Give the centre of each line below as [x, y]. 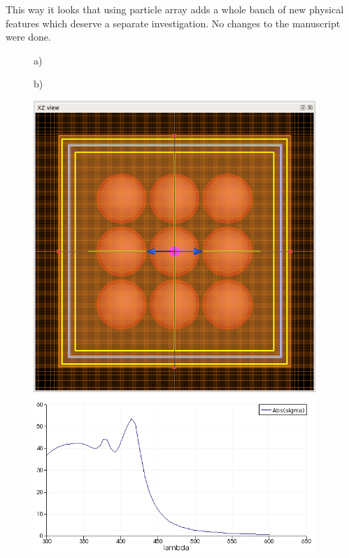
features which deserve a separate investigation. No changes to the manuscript [173, 23]
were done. [28, 37]
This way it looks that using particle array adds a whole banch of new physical [175, 9]
